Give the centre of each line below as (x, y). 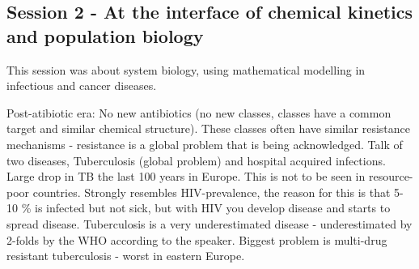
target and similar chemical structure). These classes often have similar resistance (209, 128)
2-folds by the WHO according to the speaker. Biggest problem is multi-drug (197, 239)
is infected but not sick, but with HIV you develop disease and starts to (212, 208)
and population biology (105, 35)
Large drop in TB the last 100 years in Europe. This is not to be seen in (186, 176)
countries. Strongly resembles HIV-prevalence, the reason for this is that (212, 192)
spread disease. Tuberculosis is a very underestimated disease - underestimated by (209, 223)
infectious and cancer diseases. (82, 85)
